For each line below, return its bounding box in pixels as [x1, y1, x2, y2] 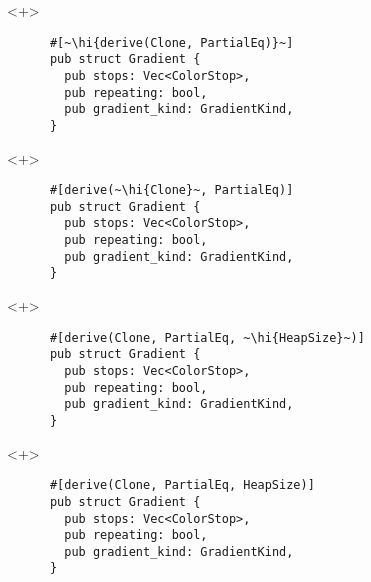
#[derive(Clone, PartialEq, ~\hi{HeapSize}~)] [49, 330, 365, 345]
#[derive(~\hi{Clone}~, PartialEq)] [49, 183, 294, 198]
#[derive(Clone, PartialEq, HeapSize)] [49, 478, 315, 493]
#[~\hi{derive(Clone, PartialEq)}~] [49, 35, 294, 50]
